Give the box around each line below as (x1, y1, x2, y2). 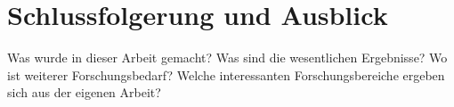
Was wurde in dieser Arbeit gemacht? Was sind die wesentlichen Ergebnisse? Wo (7, 48, 448, 67)
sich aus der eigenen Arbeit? (7, 83, 161, 102)
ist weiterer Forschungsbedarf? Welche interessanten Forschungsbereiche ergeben (7, 65, 445, 84)
